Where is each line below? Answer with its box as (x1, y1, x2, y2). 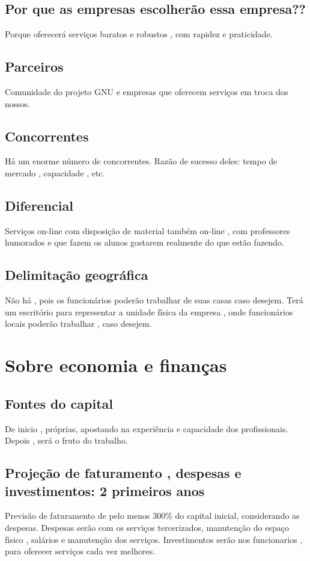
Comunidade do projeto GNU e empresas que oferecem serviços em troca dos (5, 85, 288, 98)
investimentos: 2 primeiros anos (5, 481, 205, 500)
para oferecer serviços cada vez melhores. (5, 545, 156, 557)
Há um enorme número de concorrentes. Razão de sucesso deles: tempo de (5, 155, 278, 167)
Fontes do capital (5, 394, 113, 412)
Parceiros (5, 57, 64, 76)
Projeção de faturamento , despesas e (5, 463, 242, 482)
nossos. (5, 97, 31, 110)
